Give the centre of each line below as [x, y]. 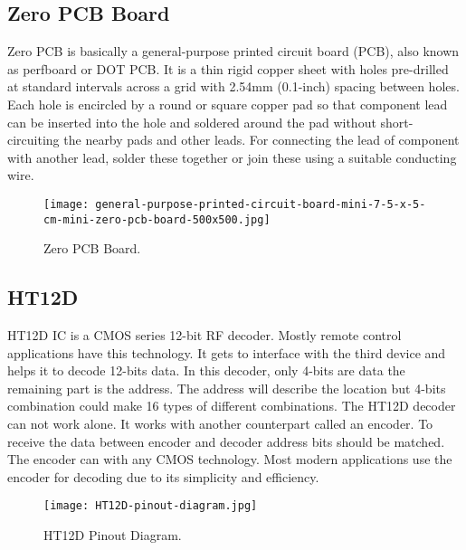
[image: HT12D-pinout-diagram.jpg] [151, 506]
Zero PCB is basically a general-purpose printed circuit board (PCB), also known [233, 51]
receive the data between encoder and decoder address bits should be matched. [226, 441]
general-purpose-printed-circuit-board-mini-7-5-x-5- [261, 204]
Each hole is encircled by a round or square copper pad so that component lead [228, 104]
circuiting [33, 140]
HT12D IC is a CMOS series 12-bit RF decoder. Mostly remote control [204, 335]
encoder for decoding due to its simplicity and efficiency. [163, 476]
